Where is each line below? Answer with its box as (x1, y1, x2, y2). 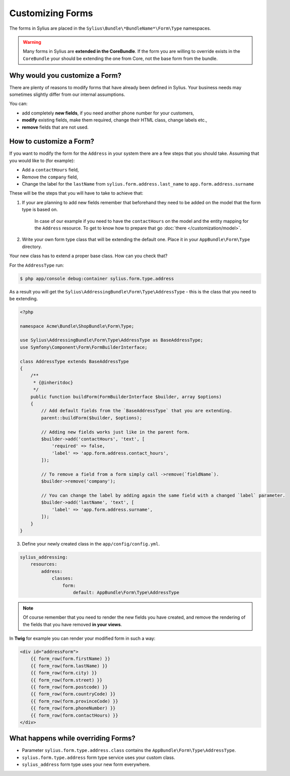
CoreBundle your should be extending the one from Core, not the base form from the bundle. (23, 55, 218, 62)
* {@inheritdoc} (33, 380, 74, 385)
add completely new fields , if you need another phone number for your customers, (22, 110, 194, 116)
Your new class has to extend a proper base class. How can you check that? (9, 253, 168, 259)
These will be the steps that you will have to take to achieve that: (9, 190, 143, 196)
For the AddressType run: (9, 262, 64, 268)
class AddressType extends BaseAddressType (20, 359, 129, 364)
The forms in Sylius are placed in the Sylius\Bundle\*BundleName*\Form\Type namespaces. (9, 25, 211, 31)
